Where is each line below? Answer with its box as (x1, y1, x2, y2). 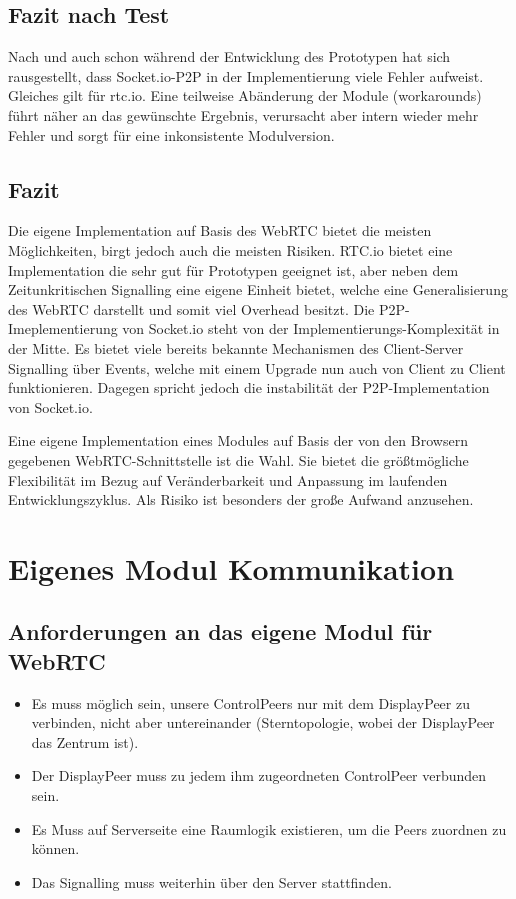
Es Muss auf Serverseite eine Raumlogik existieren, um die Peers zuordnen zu (31, 818, 507, 839)
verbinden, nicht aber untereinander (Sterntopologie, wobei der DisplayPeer (31, 712, 495, 733)
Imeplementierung (8, 318, 118, 339)
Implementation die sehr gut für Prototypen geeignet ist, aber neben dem (8, 259, 459, 280)
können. (31, 838, 80, 859)
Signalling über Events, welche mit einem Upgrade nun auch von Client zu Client (8, 357, 506, 378)
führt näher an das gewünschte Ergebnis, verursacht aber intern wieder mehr (8, 104, 479, 125)
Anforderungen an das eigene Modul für (8, 616, 433, 647)
